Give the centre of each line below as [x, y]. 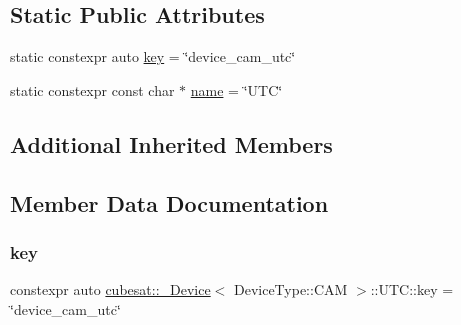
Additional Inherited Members [171, 143]
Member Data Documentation [169, 202]
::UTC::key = [412, 289]
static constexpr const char [92, 89]
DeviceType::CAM [290, 289]
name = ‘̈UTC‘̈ [236, 89]
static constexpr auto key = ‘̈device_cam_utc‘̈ [153, 56]
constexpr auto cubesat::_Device [110, 289]
